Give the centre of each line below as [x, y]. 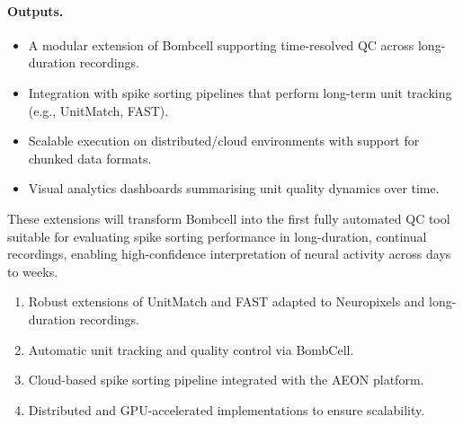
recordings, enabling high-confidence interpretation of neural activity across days [229, 254]
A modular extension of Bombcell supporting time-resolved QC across [221, 44]
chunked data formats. [90, 158]
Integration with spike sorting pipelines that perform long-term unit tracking [240, 92]
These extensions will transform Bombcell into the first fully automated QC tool [229, 218]
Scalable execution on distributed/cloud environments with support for [224, 141]
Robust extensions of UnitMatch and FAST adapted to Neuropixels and [227, 301]
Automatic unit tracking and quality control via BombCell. [191, 349]
